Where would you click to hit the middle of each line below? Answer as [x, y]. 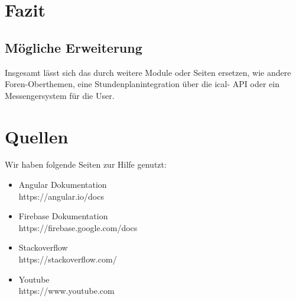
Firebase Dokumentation [63, 216]
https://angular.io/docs [61, 196]
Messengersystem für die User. [60, 95]
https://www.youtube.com [66, 291]
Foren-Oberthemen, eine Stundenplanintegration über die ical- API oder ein [142, 84]
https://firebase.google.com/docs [78, 227]
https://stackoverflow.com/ [68, 259]
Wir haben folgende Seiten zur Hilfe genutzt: [86, 164]
